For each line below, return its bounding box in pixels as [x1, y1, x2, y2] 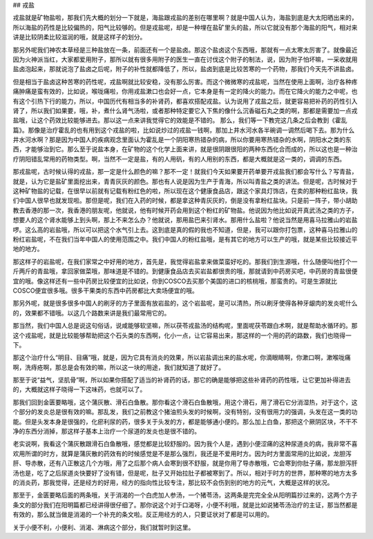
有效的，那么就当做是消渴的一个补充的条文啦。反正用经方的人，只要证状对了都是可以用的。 [12, 511, 273, 519]
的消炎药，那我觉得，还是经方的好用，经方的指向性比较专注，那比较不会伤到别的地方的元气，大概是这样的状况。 [12, 478, 334, 487]
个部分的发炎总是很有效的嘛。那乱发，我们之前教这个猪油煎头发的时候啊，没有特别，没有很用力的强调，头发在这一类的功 [12, 408, 358, 416]
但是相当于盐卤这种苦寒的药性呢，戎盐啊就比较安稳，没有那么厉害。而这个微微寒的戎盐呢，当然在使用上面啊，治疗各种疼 [12, 77, 358, 86]
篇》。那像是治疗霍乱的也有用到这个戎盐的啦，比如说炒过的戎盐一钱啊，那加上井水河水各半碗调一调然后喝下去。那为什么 [12, 126, 355, 134]
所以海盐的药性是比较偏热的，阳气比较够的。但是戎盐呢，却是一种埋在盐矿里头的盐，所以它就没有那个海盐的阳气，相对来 [12, 23, 358, 31]
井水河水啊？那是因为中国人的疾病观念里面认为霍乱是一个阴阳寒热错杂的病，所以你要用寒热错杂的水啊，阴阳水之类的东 [12, 135, 352, 144]
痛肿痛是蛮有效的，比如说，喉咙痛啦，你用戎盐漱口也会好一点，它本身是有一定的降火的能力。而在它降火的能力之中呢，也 [12, 87, 358, 96]
